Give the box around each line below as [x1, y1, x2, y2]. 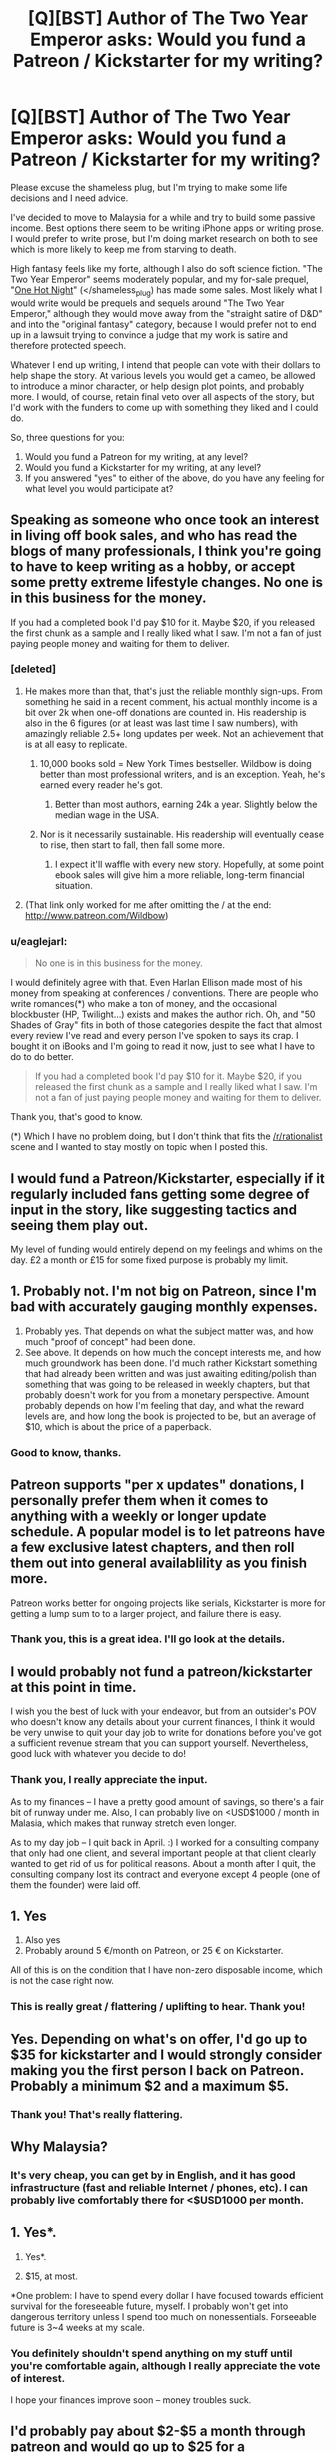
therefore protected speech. [10, 339, 127, 351]
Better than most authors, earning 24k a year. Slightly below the [54, 798, 318, 810]
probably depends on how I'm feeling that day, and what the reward [24, 1399, 305, 1411]
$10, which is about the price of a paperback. [24, 1420, 212, 1432]
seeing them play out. [10, 1217, 149, 1234]
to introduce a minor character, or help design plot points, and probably [10, 380, 305, 392]
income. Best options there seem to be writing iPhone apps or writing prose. [10, 222, 325, 234]
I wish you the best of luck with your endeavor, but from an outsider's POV [10, 1705, 317, 1717]
